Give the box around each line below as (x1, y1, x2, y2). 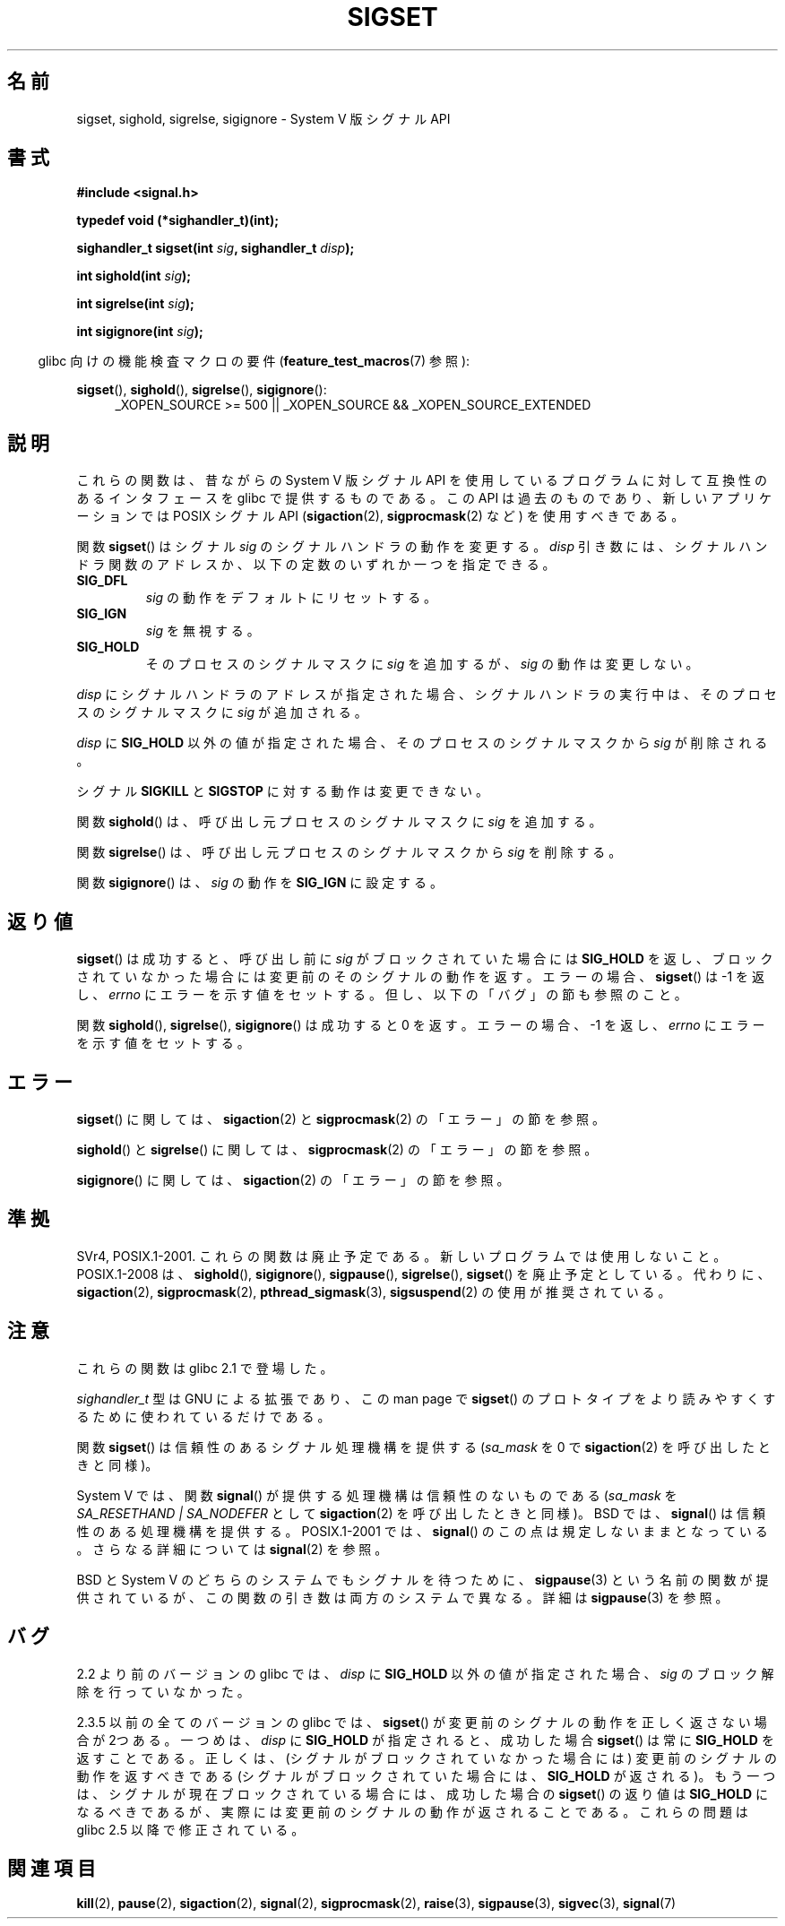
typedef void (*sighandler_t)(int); (76, 212, 279, 229)
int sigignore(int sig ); (76, 324, 203, 340)
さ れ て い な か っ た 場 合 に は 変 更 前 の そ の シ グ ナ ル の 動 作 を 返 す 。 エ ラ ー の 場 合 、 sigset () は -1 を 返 (76, 969, 765, 985)
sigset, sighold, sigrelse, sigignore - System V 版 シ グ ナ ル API (76, 110, 451, 126)
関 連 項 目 (7, 1856, 96, 1879)
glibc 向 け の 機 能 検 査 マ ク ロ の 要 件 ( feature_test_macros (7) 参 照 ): (38, 353, 470, 369)
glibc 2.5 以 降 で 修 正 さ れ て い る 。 (76, 1821, 305, 1837)
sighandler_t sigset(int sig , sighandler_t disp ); (76, 240, 355, 256)
